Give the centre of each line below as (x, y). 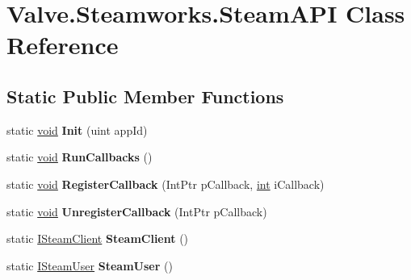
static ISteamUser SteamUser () (90, 265)
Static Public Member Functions (145, 96)
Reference (63, 45)
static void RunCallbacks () (80, 157)
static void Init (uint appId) (77, 130)
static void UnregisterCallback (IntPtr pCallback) (137, 211)
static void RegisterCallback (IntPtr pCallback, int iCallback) (166, 184)
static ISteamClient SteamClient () (98, 238)
